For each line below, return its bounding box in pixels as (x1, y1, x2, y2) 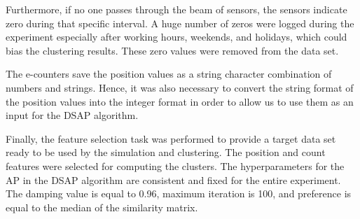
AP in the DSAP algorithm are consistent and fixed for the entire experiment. (6, 172, 341, 187)
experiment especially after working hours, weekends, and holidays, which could (6, 29, 347, 44)
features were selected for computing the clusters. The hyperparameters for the (6, 158, 345, 173)
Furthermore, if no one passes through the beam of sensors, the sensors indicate (6, 2, 347, 16)
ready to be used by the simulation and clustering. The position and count (6, 145, 326, 160)
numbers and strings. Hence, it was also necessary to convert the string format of (6, 80, 354, 94)
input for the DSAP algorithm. (6, 108, 139, 122)
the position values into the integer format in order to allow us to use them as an (6, 94, 354, 108)
